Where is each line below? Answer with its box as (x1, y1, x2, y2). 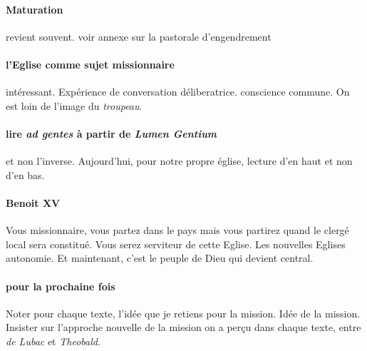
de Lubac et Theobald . (6, 333, 100, 348)
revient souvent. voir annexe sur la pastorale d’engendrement (6, 29, 272, 44)
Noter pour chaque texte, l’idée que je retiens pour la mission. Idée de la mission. (6, 305, 361, 320)
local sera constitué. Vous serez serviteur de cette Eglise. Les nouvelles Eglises (6, 236, 346, 251)
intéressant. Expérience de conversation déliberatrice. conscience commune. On (6, 84, 350, 99)
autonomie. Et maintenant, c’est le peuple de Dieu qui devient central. (6, 250, 314, 265)
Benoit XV (6, 195, 61, 210)
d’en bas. (6, 167, 45, 182)
